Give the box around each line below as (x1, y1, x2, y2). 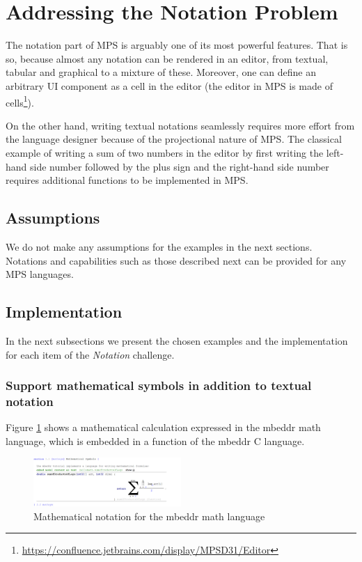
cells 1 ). (6, 93, 34, 109)
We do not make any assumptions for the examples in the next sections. (6, 239, 313, 253)
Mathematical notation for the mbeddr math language (33, 508, 265, 523)
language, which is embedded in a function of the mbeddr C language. (6, 433, 305, 448)
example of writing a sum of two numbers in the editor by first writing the (6, 145, 324, 159)
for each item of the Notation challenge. (6, 347, 175, 361)
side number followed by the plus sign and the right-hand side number (30, 159, 329, 173)
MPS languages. (6, 267, 74, 281)
